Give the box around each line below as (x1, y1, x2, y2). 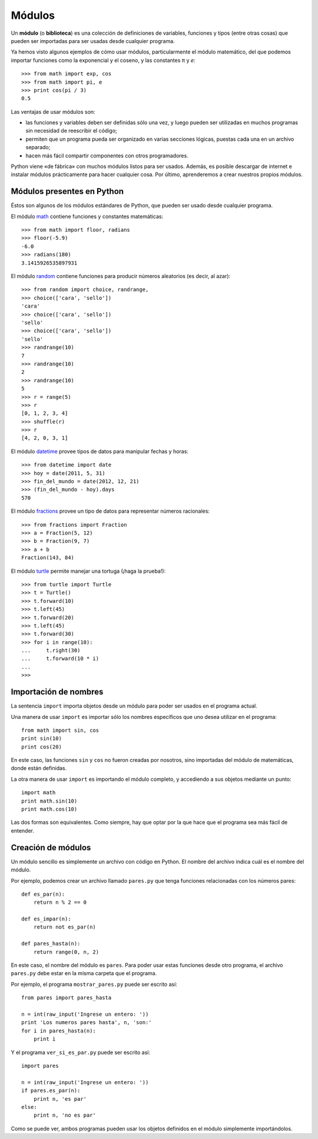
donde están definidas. (11, 765, 67, 772)
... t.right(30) (21, 647, 81, 654)
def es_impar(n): (21, 916, 71, 922)
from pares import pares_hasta (21, 995, 112, 1001)
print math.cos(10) (21, 806, 78, 813)
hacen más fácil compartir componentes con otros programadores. (25, 152, 188, 159)
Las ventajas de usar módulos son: (11, 108, 95, 115)
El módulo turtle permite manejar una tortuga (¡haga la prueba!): (11, 567, 166, 575)
